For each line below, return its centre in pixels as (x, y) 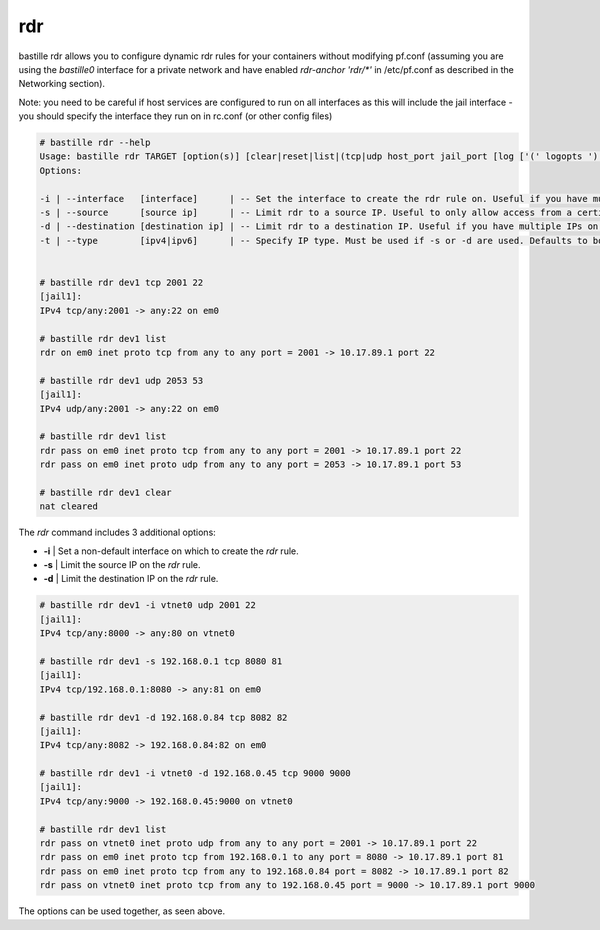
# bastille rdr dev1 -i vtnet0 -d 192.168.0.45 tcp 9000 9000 (195, 773)
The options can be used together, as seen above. (121, 911)
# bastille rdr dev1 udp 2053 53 (121, 380)
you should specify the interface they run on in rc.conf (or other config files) (175, 116)
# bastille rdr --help (95, 143)
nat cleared (69, 506)
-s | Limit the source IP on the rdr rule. (122, 565)
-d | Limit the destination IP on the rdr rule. (131, 579)
